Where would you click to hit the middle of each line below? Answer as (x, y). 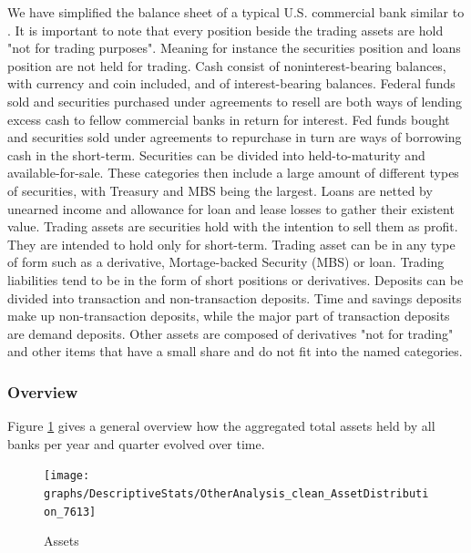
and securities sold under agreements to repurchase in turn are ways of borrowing (235, 137)
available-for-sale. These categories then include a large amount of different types (233, 173)
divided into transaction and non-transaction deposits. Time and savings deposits (235, 297)
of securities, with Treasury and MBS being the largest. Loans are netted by (220, 190)
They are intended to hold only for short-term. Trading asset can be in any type (231, 244)
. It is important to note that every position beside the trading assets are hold (225, 30)
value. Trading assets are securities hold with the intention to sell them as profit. (233, 226)
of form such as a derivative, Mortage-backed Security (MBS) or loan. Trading (226, 262)
